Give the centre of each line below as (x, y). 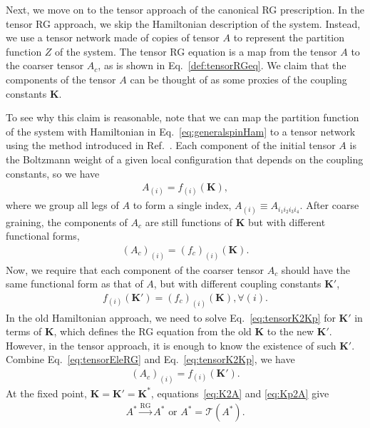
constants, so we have (53, 173)
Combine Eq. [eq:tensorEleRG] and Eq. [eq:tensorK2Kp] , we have (150, 359)
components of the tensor (61, 79)
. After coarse (329, 205)
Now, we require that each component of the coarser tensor (135, 269)
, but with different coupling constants (237, 284)
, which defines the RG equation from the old (153, 331)
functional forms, (43, 236)
